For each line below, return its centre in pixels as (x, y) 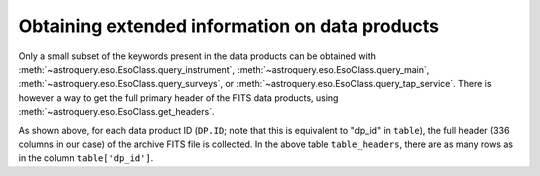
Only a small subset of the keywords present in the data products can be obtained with (197, 56)
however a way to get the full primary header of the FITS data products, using (178, 97)
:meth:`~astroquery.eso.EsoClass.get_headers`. (116, 112)
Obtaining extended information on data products (229, 26)
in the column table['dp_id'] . (86, 158)
